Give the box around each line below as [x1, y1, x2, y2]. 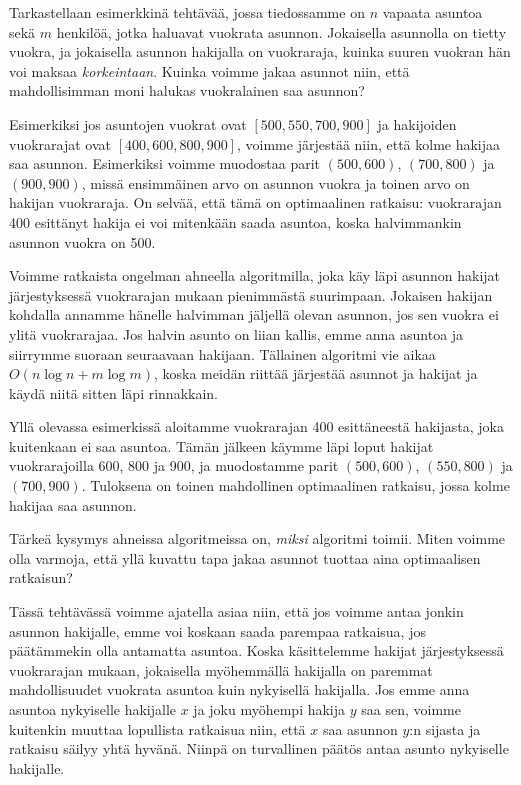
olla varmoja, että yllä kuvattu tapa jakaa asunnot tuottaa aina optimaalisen [9, 547, 481, 568]
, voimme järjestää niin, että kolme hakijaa [237, 133, 501, 154]
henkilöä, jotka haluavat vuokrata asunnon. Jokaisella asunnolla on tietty [56, 21, 507, 42]
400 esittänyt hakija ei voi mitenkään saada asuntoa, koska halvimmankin [9, 211, 462, 232]
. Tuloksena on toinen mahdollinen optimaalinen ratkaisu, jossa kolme [81, 475, 510, 496]
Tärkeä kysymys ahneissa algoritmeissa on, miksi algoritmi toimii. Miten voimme [9, 528, 506, 549]
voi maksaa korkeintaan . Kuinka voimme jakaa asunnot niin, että [9, 60, 410, 81]
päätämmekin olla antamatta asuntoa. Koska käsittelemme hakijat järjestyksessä [9, 640, 504, 661]
